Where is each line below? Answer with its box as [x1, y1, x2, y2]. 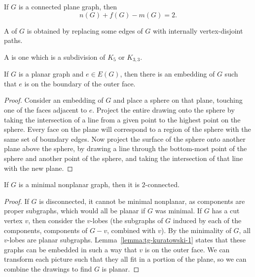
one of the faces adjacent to [4, 105, 87, 115]
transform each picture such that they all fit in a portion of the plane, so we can [4, 254, 247, 264]
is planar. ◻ [102, 263, 140, 274]
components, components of [4, 225, 88, 235]
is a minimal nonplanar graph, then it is [18, 179, 140, 190]
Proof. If [4, 196, 29, 206]
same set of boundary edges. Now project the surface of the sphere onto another [4, 133, 246, 144]
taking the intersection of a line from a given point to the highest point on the [4, 114, 241, 124]
